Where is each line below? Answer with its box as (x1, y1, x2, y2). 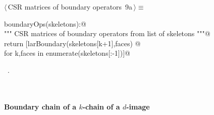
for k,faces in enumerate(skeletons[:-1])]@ (4, 48, 130, 58)
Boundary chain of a (4, 101, 77, 111)
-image (126, 101, 150, 111)
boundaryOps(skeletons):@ (4, 18, 86, 29)
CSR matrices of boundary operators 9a (8, 2, 133, 12)
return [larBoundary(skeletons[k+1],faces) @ (4, 38, 141, 48)
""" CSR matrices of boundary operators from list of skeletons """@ (4, 28, 210, 39)
